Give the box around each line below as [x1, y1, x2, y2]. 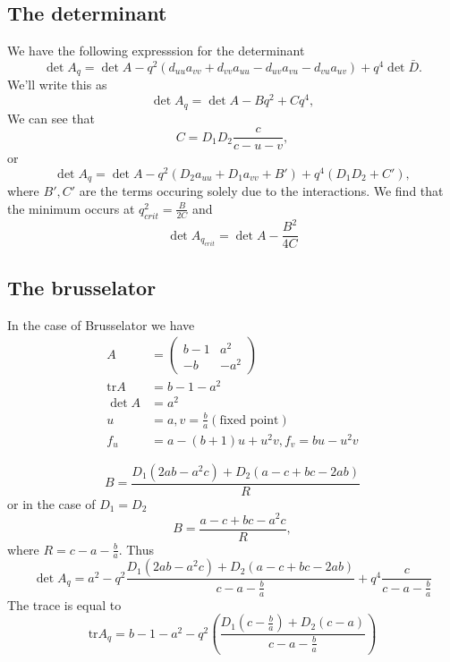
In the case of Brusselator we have [7, 315, 195, 334]
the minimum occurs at [7, 199, 135, 217]
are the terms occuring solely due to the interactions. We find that [79, 182, 444, 200]
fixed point [219, 413, 279, 427]
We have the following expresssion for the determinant [7, 41, 305, 60]
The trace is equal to [7, 595, 122, 614]
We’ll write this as [7, 75, 107, 94]
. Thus [118, 539, 155, 558]
